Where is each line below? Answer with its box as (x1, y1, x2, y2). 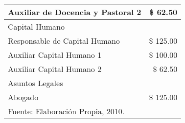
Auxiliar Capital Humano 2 (8, 63, 102, 74)
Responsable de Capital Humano (8, 35, 120, 46)
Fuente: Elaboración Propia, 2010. (8, 105, 125, 117)
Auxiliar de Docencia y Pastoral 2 (8, 6, 141, 18)
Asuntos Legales (8, 77, 63, 88)
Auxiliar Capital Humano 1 (8, 49, 102, 60)
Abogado (8, 91, 39, 103)
